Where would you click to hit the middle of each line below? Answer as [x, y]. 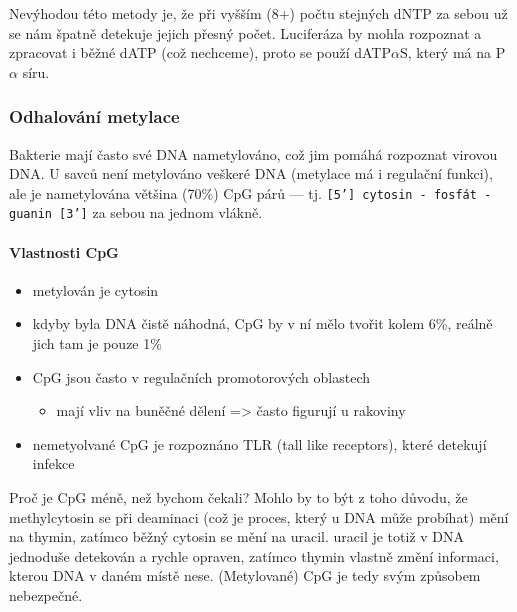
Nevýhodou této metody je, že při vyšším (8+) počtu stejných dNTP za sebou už [258, 13]
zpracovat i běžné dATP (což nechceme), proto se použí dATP [200, 52]
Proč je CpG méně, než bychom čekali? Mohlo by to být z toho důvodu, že [238, 497]
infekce [53, 463]
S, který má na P [452, 52]
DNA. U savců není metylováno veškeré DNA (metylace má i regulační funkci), [251, 173]
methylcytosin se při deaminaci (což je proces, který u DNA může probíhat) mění [259, 516]
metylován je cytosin [95, 289]
